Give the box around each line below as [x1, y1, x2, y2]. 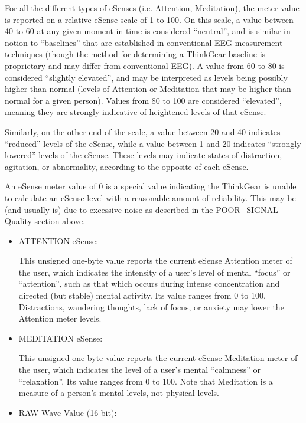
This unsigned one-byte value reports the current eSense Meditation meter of [18, 352, 298, 364]
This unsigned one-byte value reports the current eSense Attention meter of [18, 254, 292, 267]
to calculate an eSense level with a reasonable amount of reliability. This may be [5, 191, 296, 204]
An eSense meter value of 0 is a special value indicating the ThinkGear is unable [5, 180, 297, 192]
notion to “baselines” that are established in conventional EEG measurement [5, 36, 283, 48]
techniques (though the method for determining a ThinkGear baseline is [5, 48, 266, 60]
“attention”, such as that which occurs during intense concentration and [18, 277, 280, 290]
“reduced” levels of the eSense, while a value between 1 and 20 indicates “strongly [5, 137, 301, 149]
